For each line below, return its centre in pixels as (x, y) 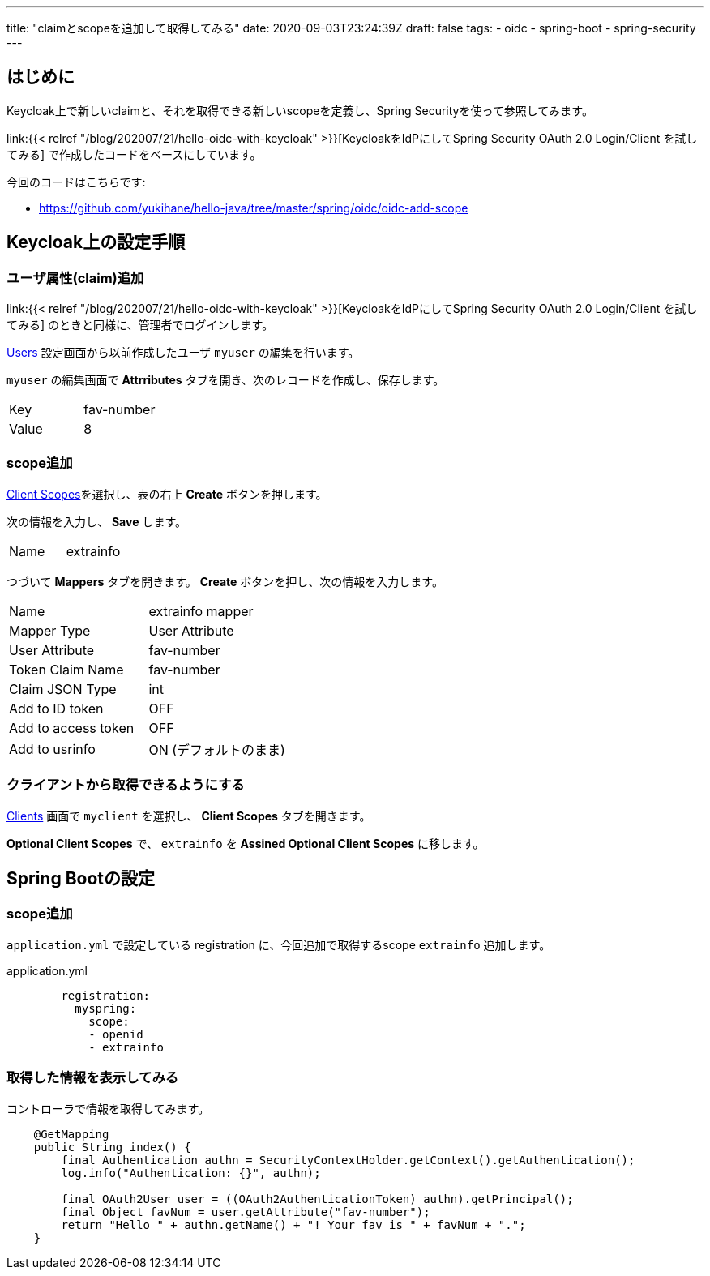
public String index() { (112, 1147)
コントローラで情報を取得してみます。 (108, 1108)
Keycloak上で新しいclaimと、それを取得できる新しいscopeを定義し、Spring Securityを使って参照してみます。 (300, 110)
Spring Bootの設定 (81, 878)
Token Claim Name (66, 669)
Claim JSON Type (63, 689)
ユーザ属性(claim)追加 (75, 278)
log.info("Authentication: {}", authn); (191, 1173)
